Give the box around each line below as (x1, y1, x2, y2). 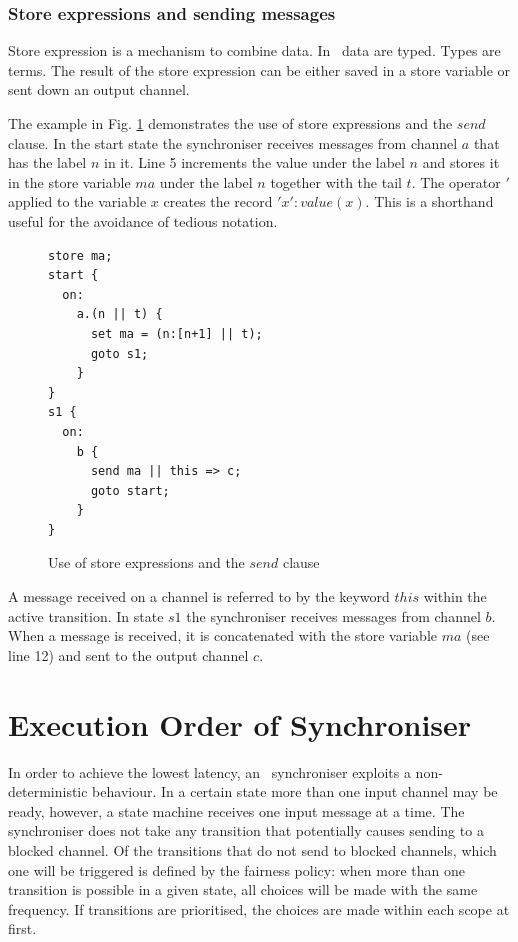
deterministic (8, 781, 88, 802)
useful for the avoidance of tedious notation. (8, 210, 278, 231)
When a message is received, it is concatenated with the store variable (8, 625, 437, 646)
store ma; (48, 248, 113, 263)
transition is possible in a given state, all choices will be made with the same (8, 879, 478, 900)
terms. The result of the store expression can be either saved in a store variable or (8, 59, 511, 80)
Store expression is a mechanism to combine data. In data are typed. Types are (8, 40, 501, 61)
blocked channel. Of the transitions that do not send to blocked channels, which (8, 839, 497, 860)
